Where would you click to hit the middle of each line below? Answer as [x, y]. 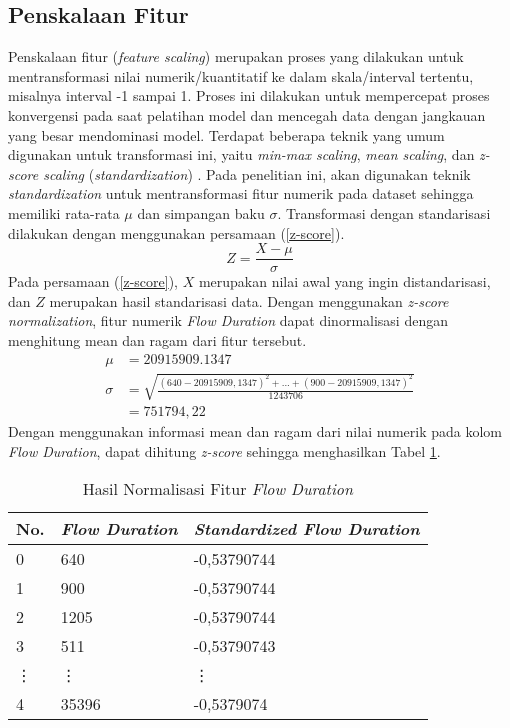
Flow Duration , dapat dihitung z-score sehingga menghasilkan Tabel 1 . [224, 450]
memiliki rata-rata [64, 212]
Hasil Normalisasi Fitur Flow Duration [217, 489]
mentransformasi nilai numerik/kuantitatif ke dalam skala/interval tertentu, [241, 75]
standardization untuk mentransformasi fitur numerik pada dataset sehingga [241, 193]
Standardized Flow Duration [306, 529]
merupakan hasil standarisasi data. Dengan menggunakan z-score [249, 300]
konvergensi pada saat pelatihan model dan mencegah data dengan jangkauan [247, 114]
